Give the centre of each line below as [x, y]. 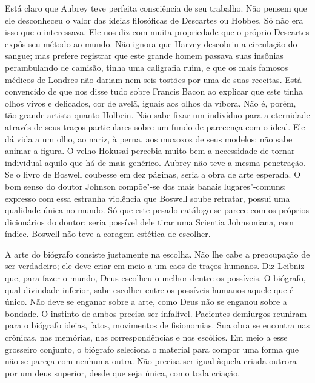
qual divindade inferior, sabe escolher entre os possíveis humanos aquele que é [149, 289]
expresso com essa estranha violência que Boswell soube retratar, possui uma [148, 198]
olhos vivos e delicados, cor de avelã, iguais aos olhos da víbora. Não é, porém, [151, 103]
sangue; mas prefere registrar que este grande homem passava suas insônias [144, 55]
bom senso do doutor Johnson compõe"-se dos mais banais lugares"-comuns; [146, 186]
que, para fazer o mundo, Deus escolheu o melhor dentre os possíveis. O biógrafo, [155, 278]
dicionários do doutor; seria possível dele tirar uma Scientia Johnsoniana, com [149, 221]
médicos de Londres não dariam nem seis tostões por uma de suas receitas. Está [153, 79]
